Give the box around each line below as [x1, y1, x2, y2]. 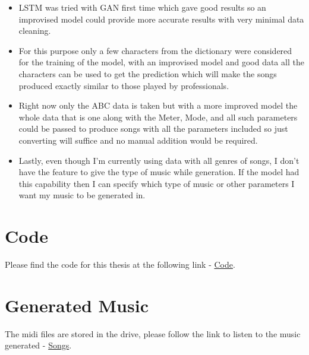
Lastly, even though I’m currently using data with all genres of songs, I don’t [18, 154, 299, 166]
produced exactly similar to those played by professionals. [18, 79, 229, 91]
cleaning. [18, 24, 51, 37]
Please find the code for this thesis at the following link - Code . [5, 258, 235, 271]
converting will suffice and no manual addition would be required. [18, 134, 258, 146]
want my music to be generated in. [18, 189, 146, 201]
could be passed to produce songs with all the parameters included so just [18, 122, 288, 135]
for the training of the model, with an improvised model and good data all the [18, 56, 304, 68]
